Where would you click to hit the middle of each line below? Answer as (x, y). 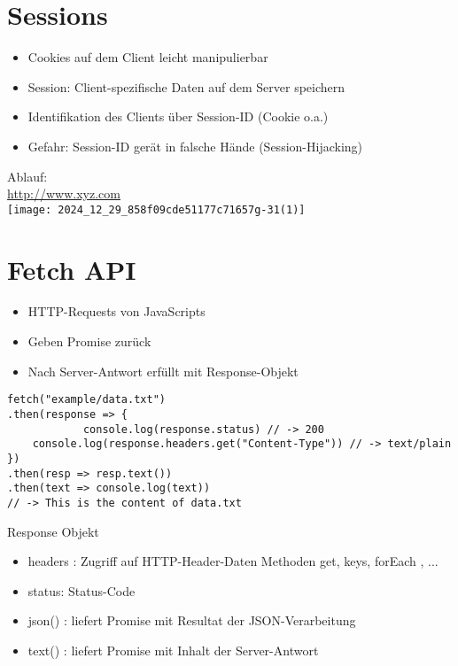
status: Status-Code (82, 590)
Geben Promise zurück (89, 341)
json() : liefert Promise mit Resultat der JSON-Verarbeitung (192, 620)
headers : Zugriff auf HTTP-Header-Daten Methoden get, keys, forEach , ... (233, 561)
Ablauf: (27, 176)
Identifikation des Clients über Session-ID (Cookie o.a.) (178, 116)
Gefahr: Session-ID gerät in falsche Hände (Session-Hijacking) (195, 146)
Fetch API (72, 269)
